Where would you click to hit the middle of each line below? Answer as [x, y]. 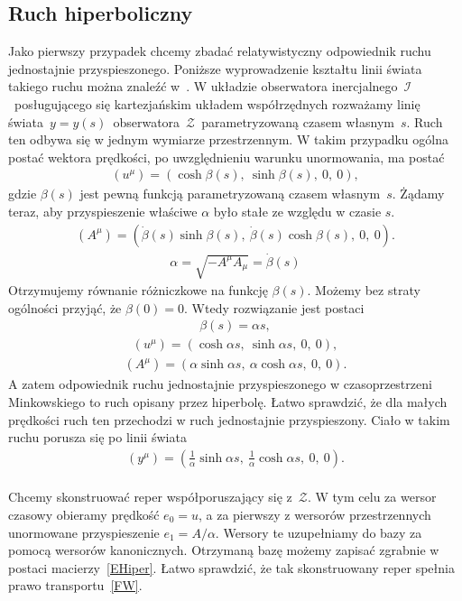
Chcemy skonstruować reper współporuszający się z [150, 497]
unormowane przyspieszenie [84, 532]
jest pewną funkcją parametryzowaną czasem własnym [230, 194]
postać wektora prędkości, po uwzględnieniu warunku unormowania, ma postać [226, 157]
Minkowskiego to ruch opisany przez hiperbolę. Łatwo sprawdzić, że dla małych [228, 402]
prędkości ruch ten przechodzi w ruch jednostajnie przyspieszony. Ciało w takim [229, 419]
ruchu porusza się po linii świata [97, 437]
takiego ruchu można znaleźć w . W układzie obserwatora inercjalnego [203, 86]
